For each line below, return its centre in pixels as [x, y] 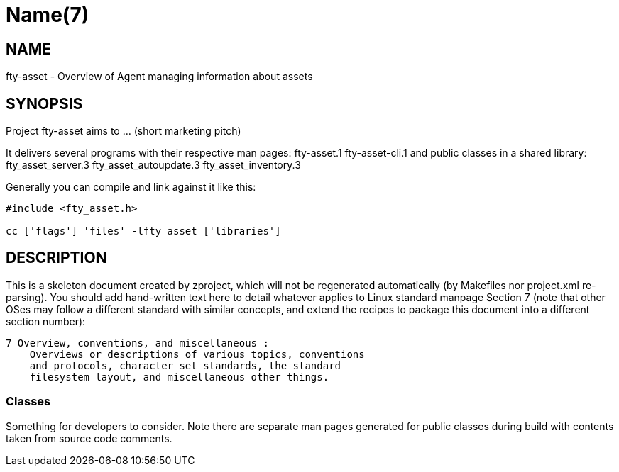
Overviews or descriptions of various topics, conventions [197, 354]
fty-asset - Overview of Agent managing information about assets [159, 77]
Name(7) [48, 15]
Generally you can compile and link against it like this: [131, 187]
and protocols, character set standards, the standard [185, 365]
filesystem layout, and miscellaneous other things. [179, 377]
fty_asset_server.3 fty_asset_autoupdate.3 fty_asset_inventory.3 [153, 165]
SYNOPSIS [44, 103]
